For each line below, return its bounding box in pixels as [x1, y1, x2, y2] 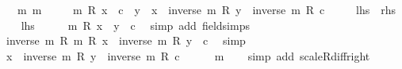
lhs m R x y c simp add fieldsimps [21, 16, 250, 33]
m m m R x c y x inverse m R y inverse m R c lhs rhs [17, 2, 396, 17]
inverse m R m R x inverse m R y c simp [6, 32, 246, 49]
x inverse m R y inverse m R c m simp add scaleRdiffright [6, 47, 370, 64]
